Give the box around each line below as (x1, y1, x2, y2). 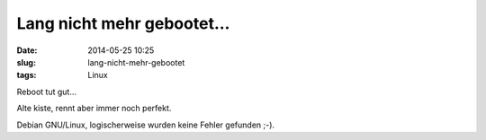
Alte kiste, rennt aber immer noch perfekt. (16, 103, 172, 114)
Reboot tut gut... (16, 86, 76, 97)
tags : (16, 70, 37, 81)
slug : (16, 57, 36, 67)
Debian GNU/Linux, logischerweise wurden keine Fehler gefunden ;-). (16, 119, 274, 130)
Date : (16, 45, 38, 56)
